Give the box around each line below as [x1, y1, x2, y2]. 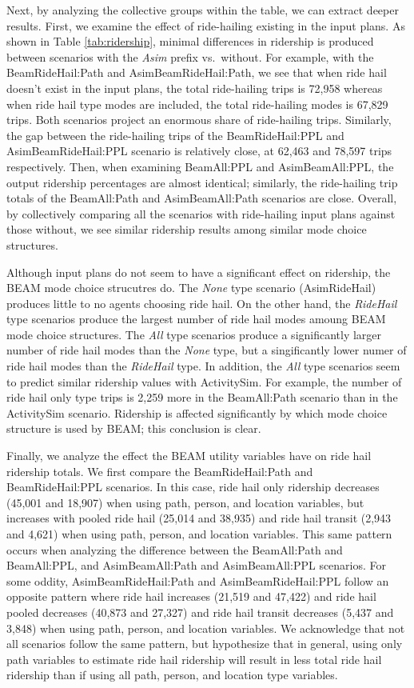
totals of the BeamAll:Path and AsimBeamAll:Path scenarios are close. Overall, [6, 190, 397, 206]
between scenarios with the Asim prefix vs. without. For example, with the [6, 48, 374, 65]
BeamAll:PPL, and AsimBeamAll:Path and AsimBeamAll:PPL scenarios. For [6, 557, 387, 574]
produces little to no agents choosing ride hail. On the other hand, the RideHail [6, 294, 397, 311]
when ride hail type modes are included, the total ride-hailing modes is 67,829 [6, 95, 388, 112]
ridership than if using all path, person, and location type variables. [6, 666, 338, 683]
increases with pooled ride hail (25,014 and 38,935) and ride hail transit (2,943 [6, 510, 392, 526]
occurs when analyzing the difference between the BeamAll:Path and [6, 541, 343, 558]
